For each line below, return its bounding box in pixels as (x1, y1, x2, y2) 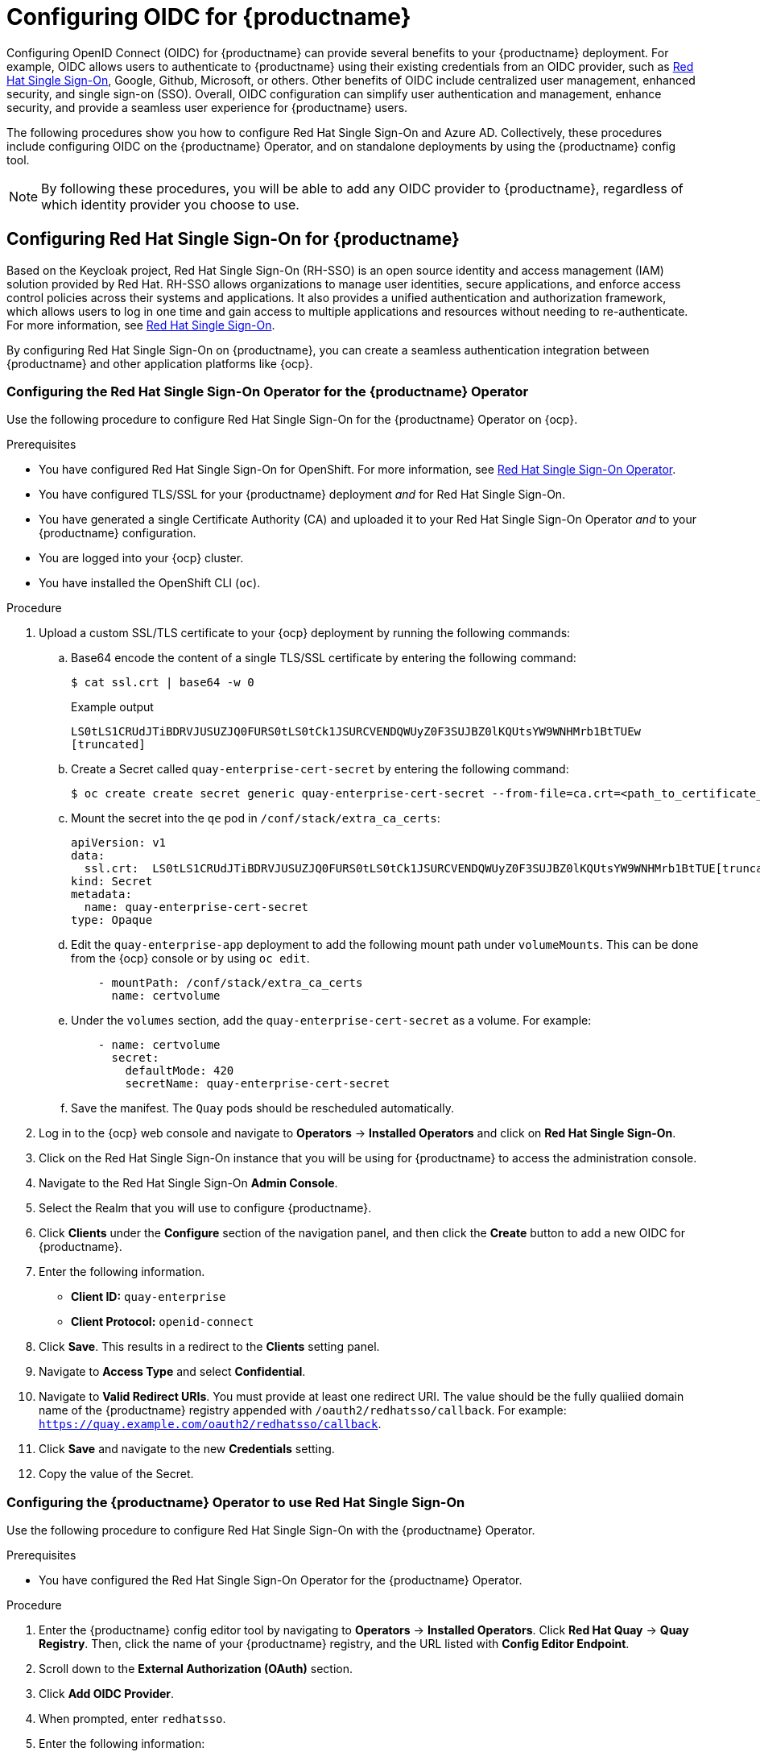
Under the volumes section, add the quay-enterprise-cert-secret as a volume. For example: (71, 1013, 592, 1028)
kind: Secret (71, 875, 153, 888)
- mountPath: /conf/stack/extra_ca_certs (97, 976, 363, 990)
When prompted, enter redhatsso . (39, 1712, 226, 1726)
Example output (71, 700, 154, 714)
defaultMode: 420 (125, 1064, 234, 1078)
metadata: (71, 888, 132, 901)
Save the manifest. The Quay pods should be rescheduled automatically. (71, 1101, 454, 1116)
